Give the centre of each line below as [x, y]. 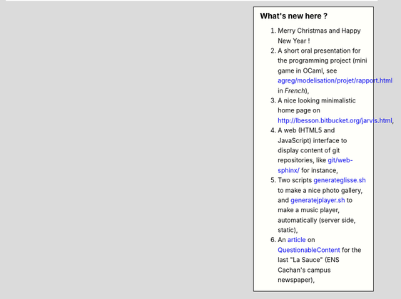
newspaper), [296, 280]
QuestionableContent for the [320, 250]
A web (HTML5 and [306, 130]
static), [288, 230]
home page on [299, 110]
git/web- [340, 160]
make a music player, [309, 210]
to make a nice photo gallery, [320, 190]
